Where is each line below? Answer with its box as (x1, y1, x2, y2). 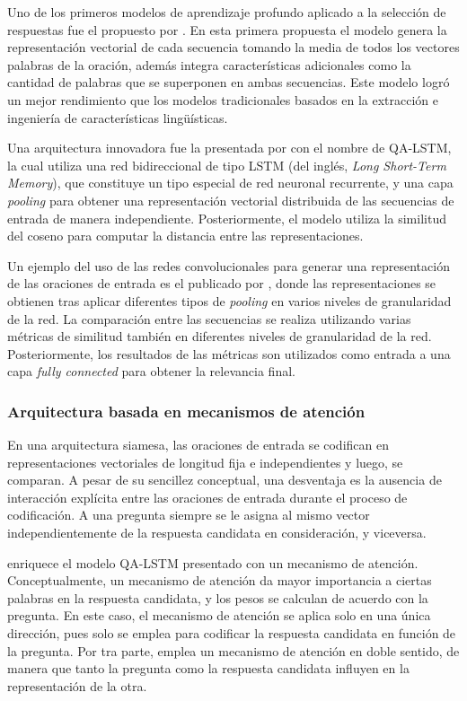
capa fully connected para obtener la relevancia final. (7, 362, 295, 381)
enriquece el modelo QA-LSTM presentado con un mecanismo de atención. (7, 553, 419, 572)
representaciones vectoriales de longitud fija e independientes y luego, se (7, 452, 403, 471)
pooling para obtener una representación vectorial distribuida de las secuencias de (7, 190, 454, 209)
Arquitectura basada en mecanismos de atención (7, 399, 366, 422)
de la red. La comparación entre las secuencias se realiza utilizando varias (7, 309, 411, 328)
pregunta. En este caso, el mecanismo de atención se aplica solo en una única (7, 606, 431, 625)
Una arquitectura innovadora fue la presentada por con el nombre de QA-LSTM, (7, 138, 452, 157)
